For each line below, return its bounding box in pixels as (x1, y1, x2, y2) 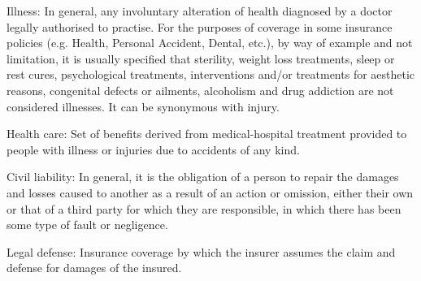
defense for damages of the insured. (7, 259, 182, 276)
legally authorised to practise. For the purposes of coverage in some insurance (7, 18, 393, 35)
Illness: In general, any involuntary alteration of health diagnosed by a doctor (7, 2, 393, 19)
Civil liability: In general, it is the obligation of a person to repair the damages (7, 168, 399, 185)
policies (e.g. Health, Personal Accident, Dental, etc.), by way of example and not (7, 34, 413, 51)
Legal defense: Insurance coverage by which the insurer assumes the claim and (7, 243, 396, 260)
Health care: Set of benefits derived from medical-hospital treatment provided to (7, 125, 407, 142)
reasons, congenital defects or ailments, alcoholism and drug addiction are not (7, 81, 394, 98)
